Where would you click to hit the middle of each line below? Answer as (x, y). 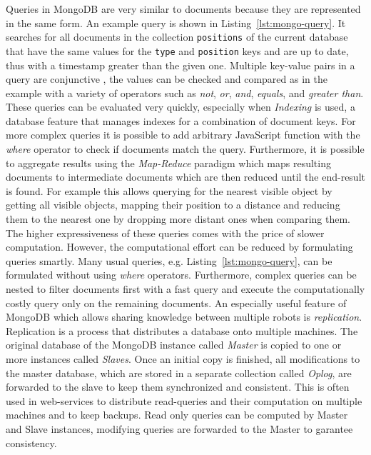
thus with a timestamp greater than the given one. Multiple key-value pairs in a (181, 65)
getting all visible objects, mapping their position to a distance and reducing (173, 205)
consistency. (31, 442)
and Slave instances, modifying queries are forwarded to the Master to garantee (179, 428)
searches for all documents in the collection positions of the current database (177, 37)
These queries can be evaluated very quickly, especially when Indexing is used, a (181, 107)
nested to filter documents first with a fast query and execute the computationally (185, 289)
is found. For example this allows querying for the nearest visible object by (169, 190)
